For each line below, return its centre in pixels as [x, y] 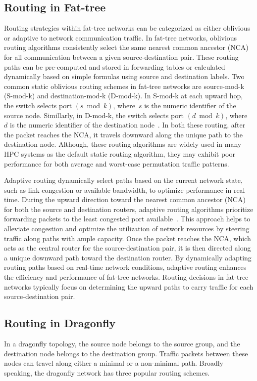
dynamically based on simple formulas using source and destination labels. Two [124, 76]
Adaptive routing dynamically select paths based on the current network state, [123, 180]
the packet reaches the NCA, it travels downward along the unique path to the [124, 134]
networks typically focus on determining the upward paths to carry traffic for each [129, 286]
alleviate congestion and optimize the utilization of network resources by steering [127, 229]
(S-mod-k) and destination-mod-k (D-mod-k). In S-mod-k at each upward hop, [124, 96]
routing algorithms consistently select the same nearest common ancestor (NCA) [126, 47]
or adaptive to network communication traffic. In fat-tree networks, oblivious [121, 37]
